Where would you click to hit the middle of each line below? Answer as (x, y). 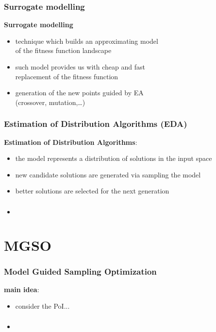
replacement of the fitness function (67, 76)
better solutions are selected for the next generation (92, 191)
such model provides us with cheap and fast (80, 67)
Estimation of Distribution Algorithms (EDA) (96, 124)
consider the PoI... (42, 306)
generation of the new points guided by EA (79, 93)
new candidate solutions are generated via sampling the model (108, 174)
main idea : (22, 289)
